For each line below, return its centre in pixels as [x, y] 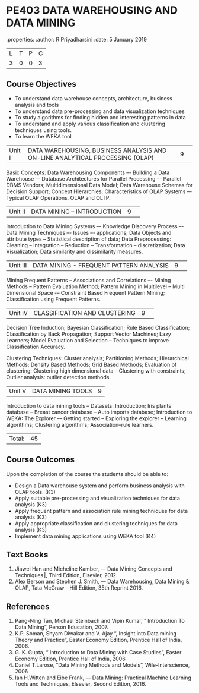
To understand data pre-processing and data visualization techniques [99, 111]
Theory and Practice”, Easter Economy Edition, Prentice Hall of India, [98, 640]
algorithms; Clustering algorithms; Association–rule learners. [80, 424]
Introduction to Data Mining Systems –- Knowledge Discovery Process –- [95, 226]
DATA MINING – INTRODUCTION [76, 212]
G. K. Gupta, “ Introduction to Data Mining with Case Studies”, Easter [98, 653]
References [28, 607]
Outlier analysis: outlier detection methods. [59, 377]
